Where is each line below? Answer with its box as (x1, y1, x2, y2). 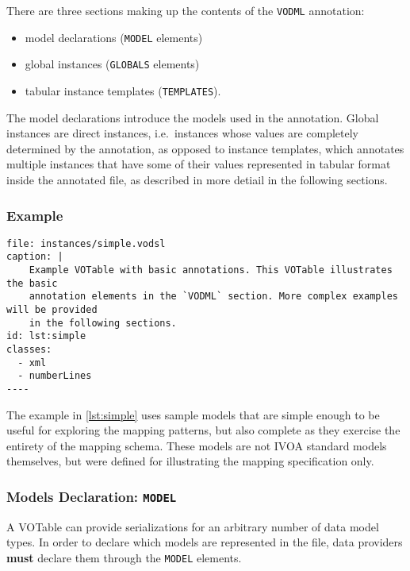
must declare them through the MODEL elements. (6, 550, 242, 566)
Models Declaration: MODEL (6, 486, 177, 506)
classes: (6, 344, 52, 356)
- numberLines (17, 370, 92, 382)
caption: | (6, 251, 63, 263)
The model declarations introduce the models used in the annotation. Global (6, 109, 379, 125)
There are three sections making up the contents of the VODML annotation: (6, 2, 365, 18)
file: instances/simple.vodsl (6, 237, 166, 249)
